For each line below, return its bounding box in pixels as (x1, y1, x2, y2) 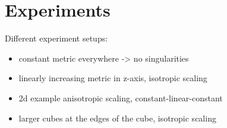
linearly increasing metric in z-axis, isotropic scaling (18, 72, 207, 84)
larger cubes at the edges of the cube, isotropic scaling (18, 111, 216, 124)
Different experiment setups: (5, 32, 108, 44)
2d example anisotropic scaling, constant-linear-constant (18, 91, 223, 104)
